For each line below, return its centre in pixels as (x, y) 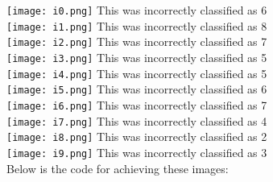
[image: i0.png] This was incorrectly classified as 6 (137, 10)
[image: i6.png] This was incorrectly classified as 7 (137, 104)
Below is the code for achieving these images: (118, 168)
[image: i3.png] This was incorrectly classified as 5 (137, 57)
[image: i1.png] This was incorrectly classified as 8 (137, 25)
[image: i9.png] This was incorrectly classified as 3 (137, 152)
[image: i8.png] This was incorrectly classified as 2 (137, 136)
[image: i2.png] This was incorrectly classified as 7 (137, 41)
